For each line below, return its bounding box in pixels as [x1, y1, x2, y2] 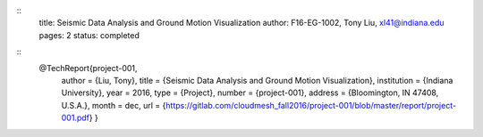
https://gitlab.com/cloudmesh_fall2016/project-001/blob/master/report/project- [165, 100, 456, 110]
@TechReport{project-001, [38, 62, 138, 73]
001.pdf [61, 112, 89, 124]
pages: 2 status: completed [38, 29, 140, 40]
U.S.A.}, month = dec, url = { [61, 100, 166, 110]
